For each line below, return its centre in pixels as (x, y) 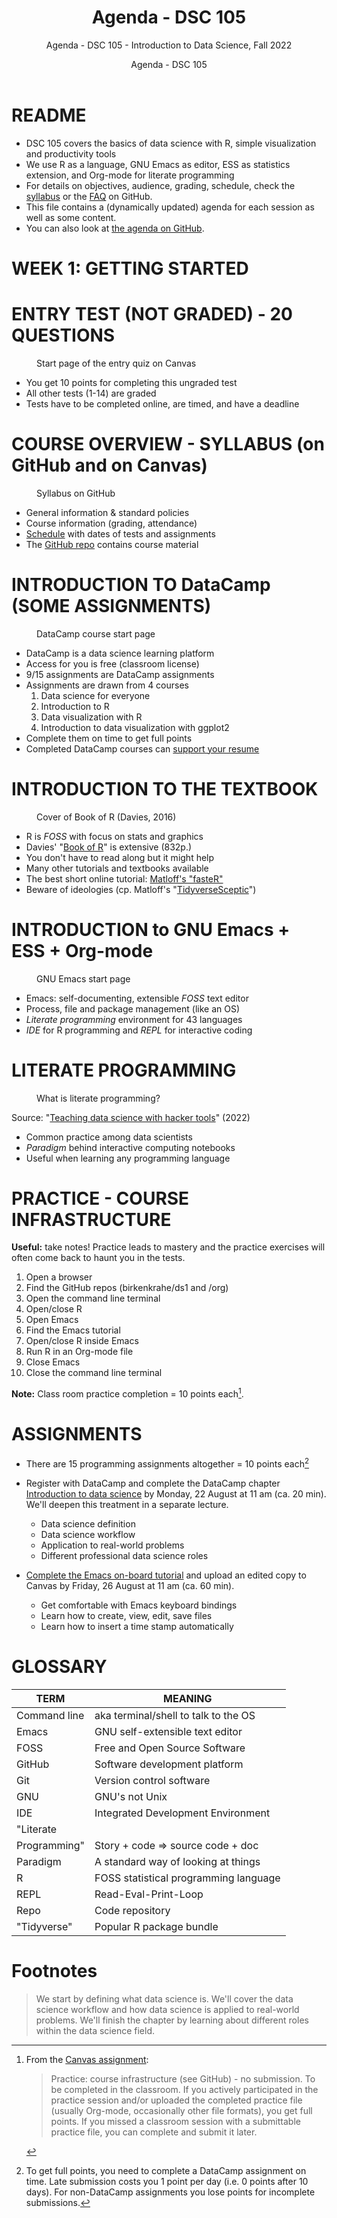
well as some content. (71, 217)
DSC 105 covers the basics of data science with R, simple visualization (171, 143)
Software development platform (169, 1764)
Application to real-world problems (112, 1545)
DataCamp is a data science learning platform (120, 653)
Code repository (132, 1910)
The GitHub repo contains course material (112, 544)
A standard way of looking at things (177, 1861)
